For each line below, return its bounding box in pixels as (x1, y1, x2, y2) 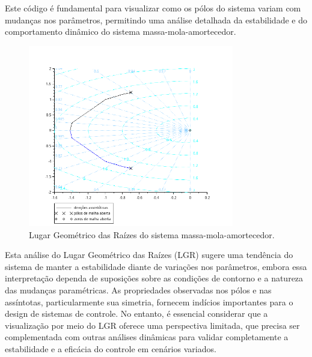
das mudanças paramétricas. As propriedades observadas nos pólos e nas (5, 284, 272, 296)
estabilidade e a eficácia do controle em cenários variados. (5, 342, 216, 355)
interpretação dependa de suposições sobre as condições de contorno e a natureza (5, 272, 304, 284)
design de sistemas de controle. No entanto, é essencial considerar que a (5, 307, 268, 320)
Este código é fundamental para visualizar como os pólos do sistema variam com (5, 2, 301, 14)
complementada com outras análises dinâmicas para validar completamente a (5, 331, 289, 343)
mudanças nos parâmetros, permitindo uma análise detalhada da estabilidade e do (5, 13, 307, 26)
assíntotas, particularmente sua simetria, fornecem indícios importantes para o (5, 295, 293, 308)
